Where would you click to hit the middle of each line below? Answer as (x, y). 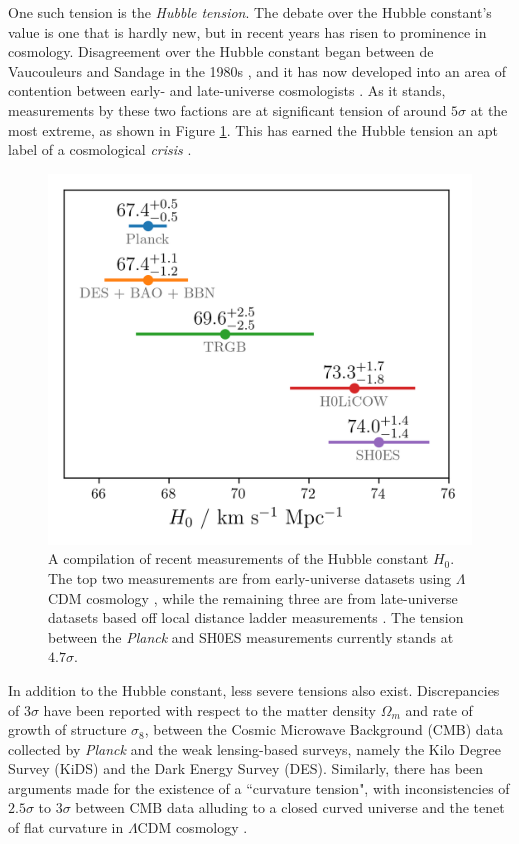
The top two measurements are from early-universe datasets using (250, 577)
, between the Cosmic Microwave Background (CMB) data (324, 729)
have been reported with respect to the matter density (210, 709)
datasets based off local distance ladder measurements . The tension (256, 617)
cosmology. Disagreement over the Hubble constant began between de (221, 51)
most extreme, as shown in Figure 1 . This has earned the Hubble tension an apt (253, 129)
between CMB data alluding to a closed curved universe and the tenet (290, 807)
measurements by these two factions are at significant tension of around (227, 109)
